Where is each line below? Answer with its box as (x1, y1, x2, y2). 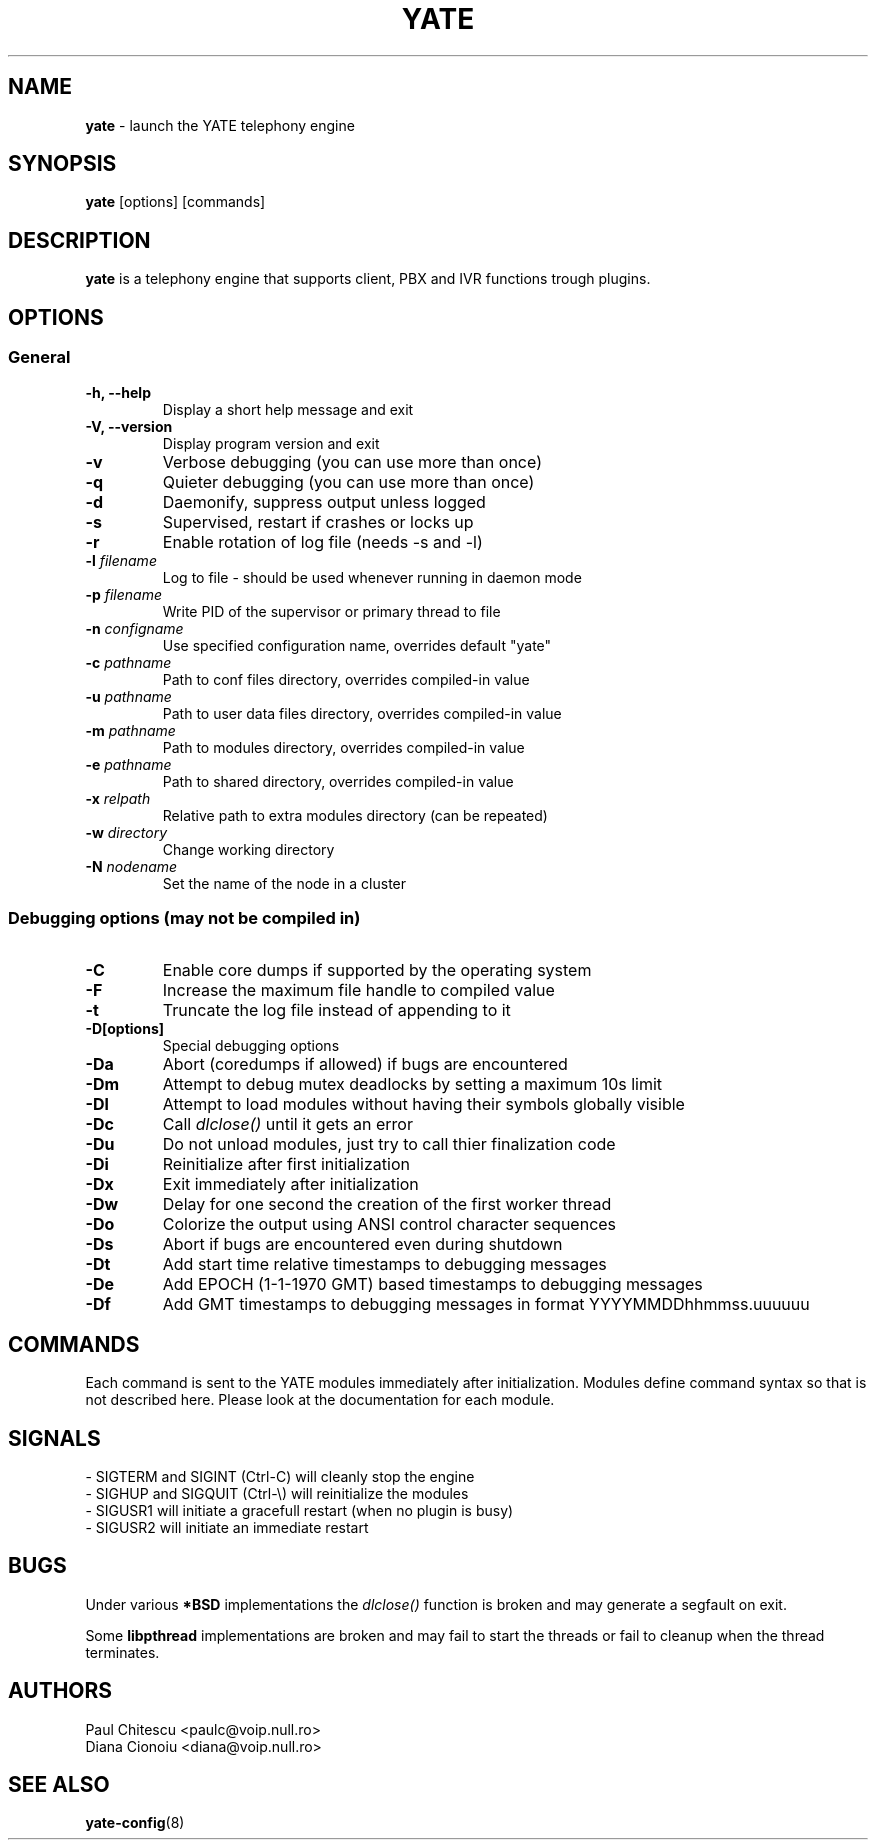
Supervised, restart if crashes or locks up (162, 511, 474, 532)
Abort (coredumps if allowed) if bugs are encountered (162, 1054, 568, 1075)
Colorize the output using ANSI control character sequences (162, 1214, 617, 1235)
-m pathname (85, 721, 176, 739)
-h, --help (85, 383, 151, 401)
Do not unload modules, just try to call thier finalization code (162, 1134, 616, 1155)
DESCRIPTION (8, 227, 151, 253)
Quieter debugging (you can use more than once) (162, 471, 535, 492)
